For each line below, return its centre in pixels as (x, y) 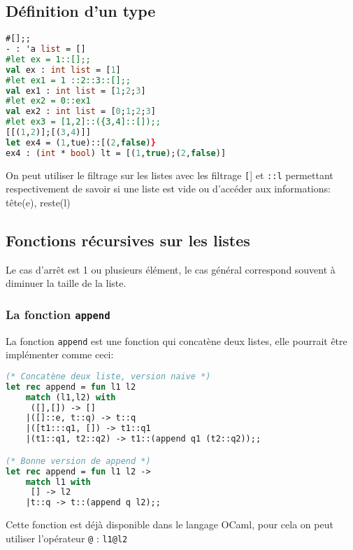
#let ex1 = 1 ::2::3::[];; (68, 80)
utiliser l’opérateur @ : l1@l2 (67, 538)
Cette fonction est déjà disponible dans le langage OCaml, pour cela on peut (170, 524)
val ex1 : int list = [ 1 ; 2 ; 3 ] (76, 91)
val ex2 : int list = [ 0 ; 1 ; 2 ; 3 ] (81, 112)
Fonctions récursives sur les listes (128, 240)
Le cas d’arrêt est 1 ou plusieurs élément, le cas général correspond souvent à (171, 269)
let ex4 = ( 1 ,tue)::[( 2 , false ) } (81, 142)
